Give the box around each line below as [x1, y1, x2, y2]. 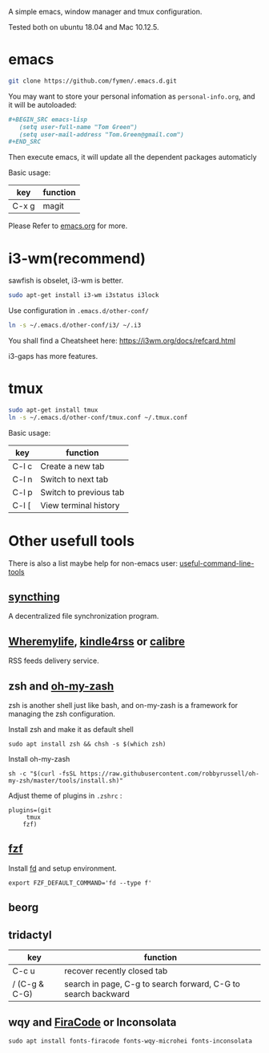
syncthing [8, 590, 60, 604]
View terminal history [40, 499, 120, 510]
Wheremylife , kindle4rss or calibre [8, 634, 186, 648]
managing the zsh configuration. [8, 709, 116, 719]
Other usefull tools [8, 531, 134, 550]
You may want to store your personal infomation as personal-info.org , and [8, 91, 255, 101]
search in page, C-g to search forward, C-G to [63, 978, 240, 990]
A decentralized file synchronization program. [8, 612, 159, 621]
